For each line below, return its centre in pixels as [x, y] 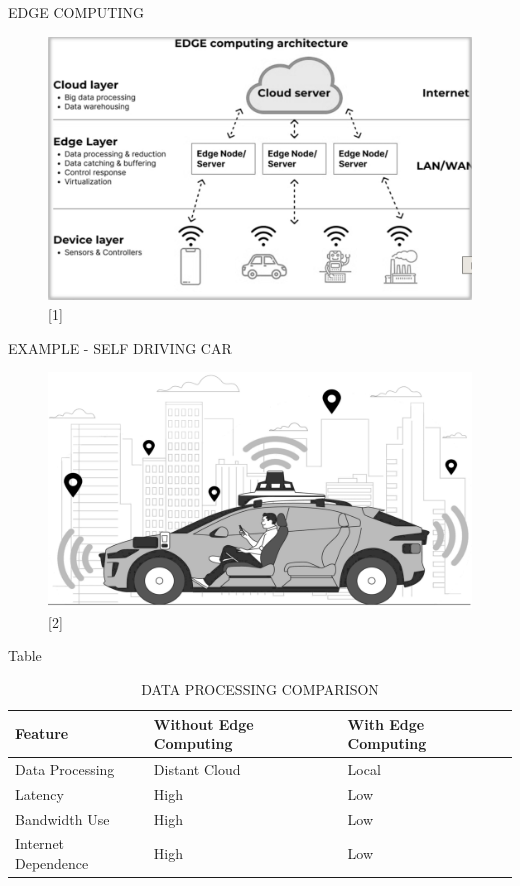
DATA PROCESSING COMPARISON [260, 688]
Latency [39, 793]
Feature [42, 733]
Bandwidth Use [62, 818]
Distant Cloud [197, 768]
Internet [40, 843]
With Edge [386, 723]
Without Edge [203, 723]
